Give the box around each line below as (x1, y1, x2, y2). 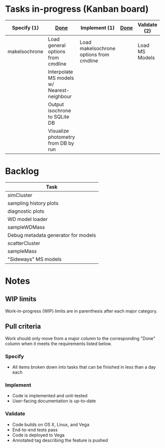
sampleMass (7, 248, 37, 255)
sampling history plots (7, 199, 59, 206)
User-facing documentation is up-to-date (12, 398, 96, 404)
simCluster (7, 192, 33, 198)
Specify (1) (12, 24, 39, 31)
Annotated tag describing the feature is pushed (12, 437, 108, 443)
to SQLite (48, 113, 70, 120)
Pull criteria (5, 322, 41, 331)
